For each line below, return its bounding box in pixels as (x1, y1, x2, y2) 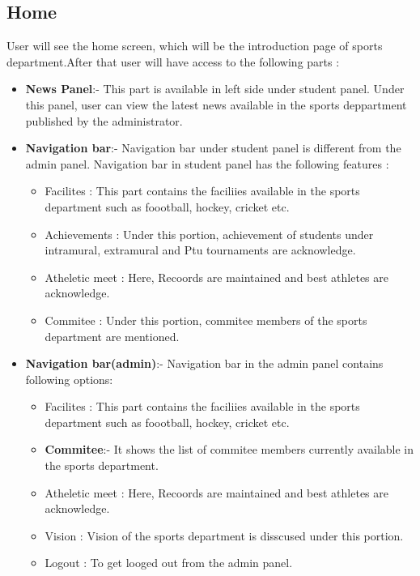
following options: (25, 370, 113, 387)
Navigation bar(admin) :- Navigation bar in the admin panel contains (25, 355, 384, 372)
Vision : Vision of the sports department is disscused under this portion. (45, 527, 404, 544)
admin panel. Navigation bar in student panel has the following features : (25, 155, 389, 172)
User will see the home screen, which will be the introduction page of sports (6, 37, 383, 54)
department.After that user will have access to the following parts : (6, 53, 340, 70)
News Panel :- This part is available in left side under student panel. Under (25, 80, 405, 97)
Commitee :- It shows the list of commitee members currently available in (45, 441, 414, 458)
